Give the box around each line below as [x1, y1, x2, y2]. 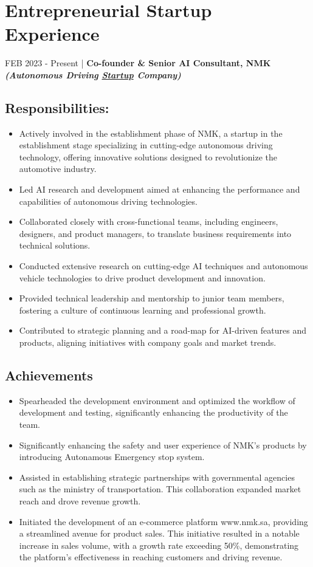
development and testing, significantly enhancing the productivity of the [19, 406, 288, 419]
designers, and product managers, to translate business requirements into [19, 227, 292, 239]
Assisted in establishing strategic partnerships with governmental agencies [19, 470, 295, 483]
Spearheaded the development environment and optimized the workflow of [19, 394, 295, 407]
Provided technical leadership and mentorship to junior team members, [19, 292, 284, 304]
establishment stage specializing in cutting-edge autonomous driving [19, 139, 273, 151]
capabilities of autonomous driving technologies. [19, 194, 198, 207]
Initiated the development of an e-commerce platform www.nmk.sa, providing [19, 515, 308, 527]
